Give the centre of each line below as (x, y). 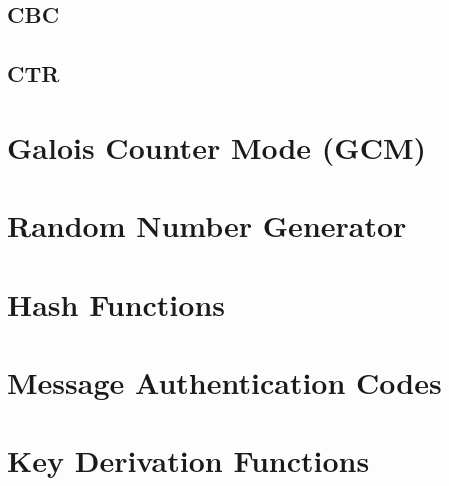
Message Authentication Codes (224, 381)
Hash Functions (116, 303)
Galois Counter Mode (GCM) (217, 146)
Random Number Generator (207, 225)
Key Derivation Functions (188, 460)
